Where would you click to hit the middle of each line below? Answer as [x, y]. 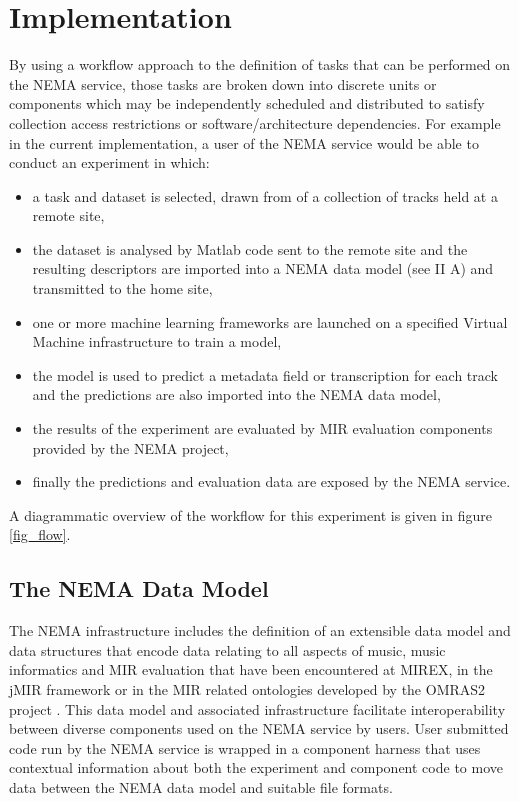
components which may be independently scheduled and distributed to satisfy [247, 103]
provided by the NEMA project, [130, 447]
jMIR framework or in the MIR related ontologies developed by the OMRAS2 [247, 688]
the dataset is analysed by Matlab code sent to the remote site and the [250, 248]
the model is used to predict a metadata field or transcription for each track [265, 374]
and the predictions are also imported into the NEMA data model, [236, 394]
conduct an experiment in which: [109, 162]
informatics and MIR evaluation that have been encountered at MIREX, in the [251, 669]
